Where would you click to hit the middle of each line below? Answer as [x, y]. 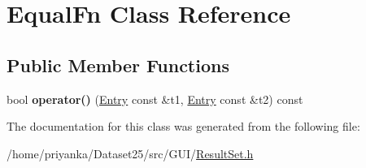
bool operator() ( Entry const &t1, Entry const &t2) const [155, 99]
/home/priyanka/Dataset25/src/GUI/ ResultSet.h [130, 153]
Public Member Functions [118, 65]
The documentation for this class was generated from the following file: [183, 126]
